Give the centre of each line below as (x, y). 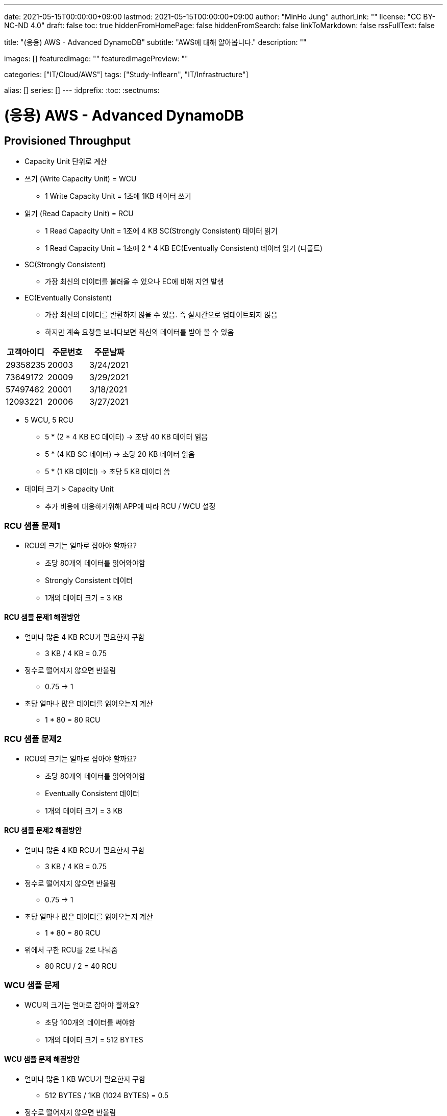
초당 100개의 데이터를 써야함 (90, 1022)
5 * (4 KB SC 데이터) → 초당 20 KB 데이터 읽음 (120, 454)
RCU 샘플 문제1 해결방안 (42, 617)
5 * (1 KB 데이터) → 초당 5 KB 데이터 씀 (108, 471)
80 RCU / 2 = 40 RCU (81, 966)
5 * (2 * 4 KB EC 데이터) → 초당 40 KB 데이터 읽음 (127, 436)
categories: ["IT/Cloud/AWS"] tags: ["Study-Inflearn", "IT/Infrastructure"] (126, 74)
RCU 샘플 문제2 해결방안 (43, 830)
